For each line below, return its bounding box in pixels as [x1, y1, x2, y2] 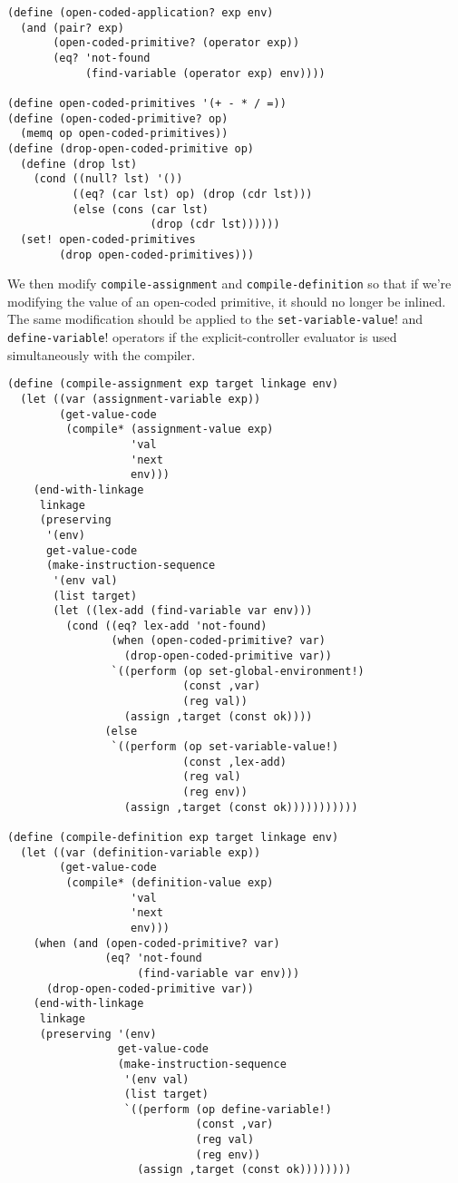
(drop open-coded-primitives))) [59, 248, 255, 261]
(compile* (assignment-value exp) [65, 423, 274, 436]
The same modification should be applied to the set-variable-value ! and [7, 309, 424, 328]
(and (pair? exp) [20, 21, 124, 34]
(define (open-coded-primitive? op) [7, 112, 229, 125]
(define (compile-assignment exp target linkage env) [7, 377, 339, 391]
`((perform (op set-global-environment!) [111, 664, 365, 678]
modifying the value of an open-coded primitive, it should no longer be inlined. [7, 291, 446, 310]
